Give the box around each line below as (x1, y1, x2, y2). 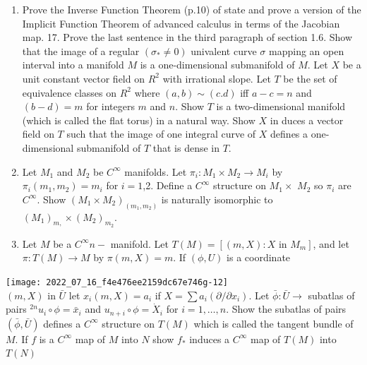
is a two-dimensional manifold (216, 99, 346, 114)
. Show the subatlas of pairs (226, 301, 347, 316)
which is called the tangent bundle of (193, 316, 354, 330)
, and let (313, 236, 349, 251)
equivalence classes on (22, 85, 116, 100)
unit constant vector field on (22, 71, 145, 85)
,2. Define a (143, 178, 193, 193)
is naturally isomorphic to (161, 191, 273, 206)
